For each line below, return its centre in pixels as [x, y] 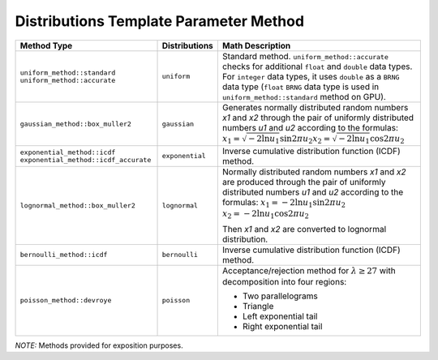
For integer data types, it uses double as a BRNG [311, 76]
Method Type [46, 45]
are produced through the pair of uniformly [304, 182]
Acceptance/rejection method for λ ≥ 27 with [309, 270]
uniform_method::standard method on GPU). [304, 96]
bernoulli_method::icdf [64, 255]
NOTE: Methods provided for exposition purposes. [99, 345]
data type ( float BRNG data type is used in [301, 87]
